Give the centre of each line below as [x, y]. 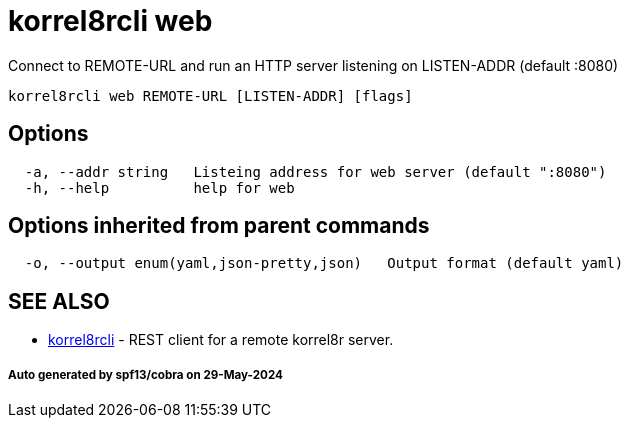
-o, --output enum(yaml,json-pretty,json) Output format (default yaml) [324, 263]
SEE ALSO [59, 301]
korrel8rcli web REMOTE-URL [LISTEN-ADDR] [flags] [210, 95]
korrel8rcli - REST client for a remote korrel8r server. [221, 340]
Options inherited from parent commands [219, 226]
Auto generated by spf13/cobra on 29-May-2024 [145, 374]
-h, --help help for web [159, 187]
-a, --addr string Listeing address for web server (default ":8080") [315, 171]
